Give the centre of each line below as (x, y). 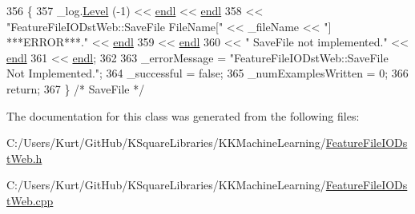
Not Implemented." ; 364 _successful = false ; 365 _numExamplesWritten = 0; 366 (207, 73)
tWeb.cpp (30, 200)
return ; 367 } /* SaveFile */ (76, 88)
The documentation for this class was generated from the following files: (183, 115)
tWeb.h (24, 158)
